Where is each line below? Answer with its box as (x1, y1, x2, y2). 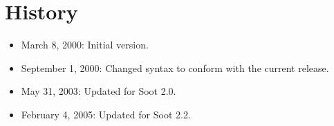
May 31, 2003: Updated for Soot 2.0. (21, 84, 176, 98)
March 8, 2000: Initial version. (21, 37, 149, 52)
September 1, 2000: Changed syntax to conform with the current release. (21, 60, 329, 75)
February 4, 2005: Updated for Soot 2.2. (21, 107, 191, 121)
